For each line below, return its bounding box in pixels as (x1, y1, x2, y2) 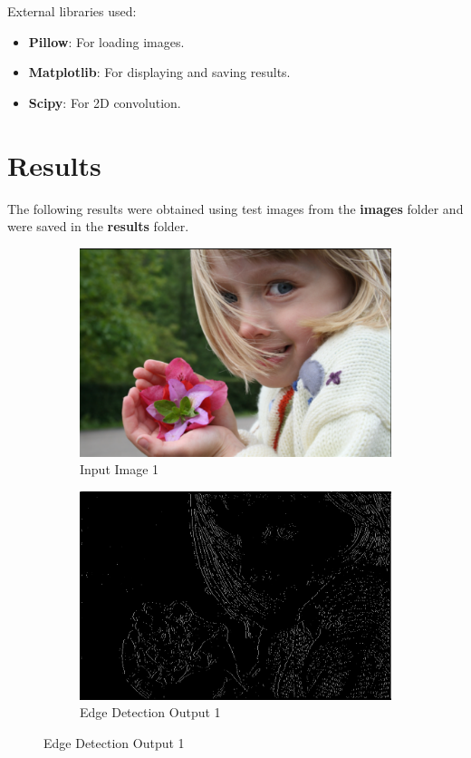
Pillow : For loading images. (28, 32, 185, 51)
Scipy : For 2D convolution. (28, 92, 181, 112)
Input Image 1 (80, 460, 159, 479)
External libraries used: (7, 2, 137, 20)
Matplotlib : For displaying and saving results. (28, 63, 291, 82)
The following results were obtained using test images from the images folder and (7, 199, 464, 218)
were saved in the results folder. (7, 217, 189, 236)
